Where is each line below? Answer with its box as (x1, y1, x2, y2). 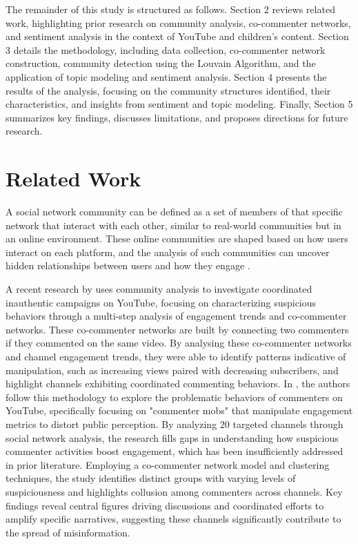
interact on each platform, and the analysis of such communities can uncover (6, 244, 330, 259)
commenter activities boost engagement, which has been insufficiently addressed (6, 444, 344, 458)
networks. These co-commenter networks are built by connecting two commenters (6, 322, 349, 336)
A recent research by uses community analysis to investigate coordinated (6, 282, 312, 296)
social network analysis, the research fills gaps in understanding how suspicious (6, 430, 339, 445)
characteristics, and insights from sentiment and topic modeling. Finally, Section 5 (6, 97, 353, 111)
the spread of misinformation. (6, 525, 130, 539)
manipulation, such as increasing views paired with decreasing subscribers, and (6, 362, 339, 377)
